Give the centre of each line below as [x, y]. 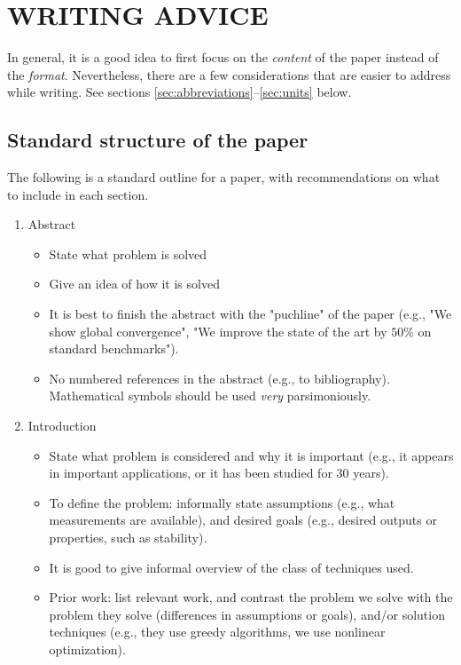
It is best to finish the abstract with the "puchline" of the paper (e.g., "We [250, 314]
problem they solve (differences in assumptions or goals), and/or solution [247, 614]
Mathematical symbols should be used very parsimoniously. [210, 396]
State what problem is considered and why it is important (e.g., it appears [251, 455]
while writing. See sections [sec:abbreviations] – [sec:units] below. [180, 92]
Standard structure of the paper [158, 140]
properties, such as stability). [128, 538]
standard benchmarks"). [114, 348]
